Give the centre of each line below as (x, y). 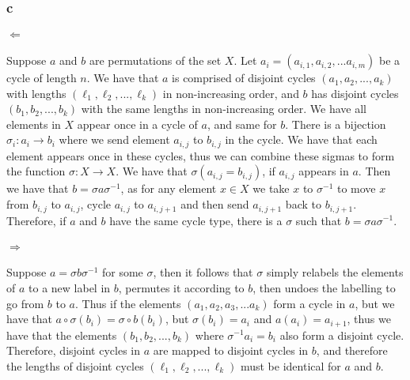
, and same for (242, 124)
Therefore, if (36, 220)
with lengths (36, 93)
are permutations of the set (155, 60)
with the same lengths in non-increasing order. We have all (224, 109)
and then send (215, 204)
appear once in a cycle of (137, 124)
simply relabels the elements (335, 272)
